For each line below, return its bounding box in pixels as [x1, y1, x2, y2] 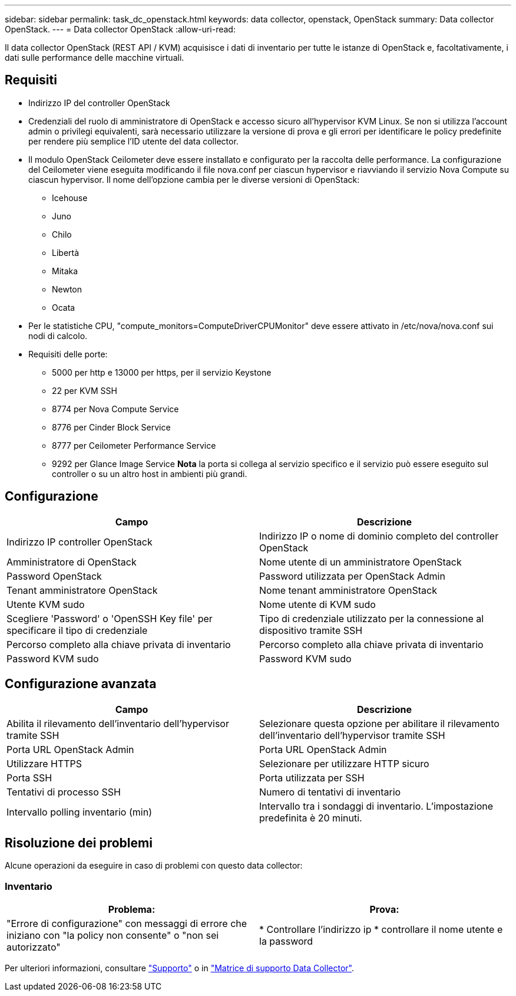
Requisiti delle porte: [28, 349, 108, 359]
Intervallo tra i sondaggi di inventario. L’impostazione [259, 800, 494, 812]
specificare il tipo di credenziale [6, 624, 148, 636]
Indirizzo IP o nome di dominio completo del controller [259, 530, 499, 542]
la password [259, 935, 313, 948]
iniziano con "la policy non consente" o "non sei [6, 929, 219, 942]
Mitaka [52, 265, 78, 276]
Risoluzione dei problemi [5, 835, 153, 850]
